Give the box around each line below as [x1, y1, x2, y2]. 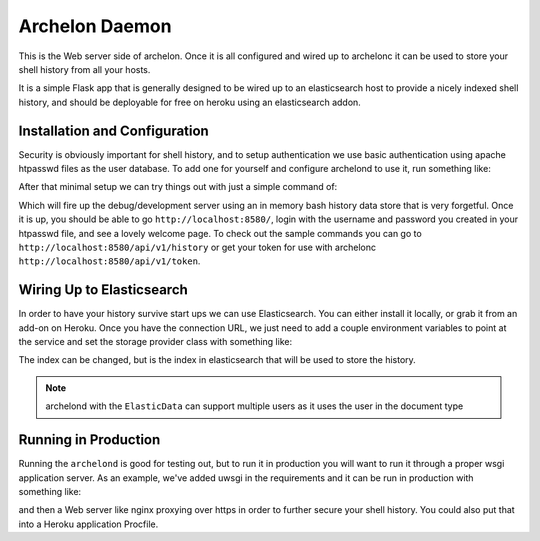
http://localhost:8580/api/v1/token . [18, 255, 201, 267]
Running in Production [18, 431, 161, 449]
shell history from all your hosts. [18, 63, 151, 75]
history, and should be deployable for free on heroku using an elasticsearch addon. [18, 96, 362, 108]
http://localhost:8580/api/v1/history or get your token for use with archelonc [18, 241, 377, 253]
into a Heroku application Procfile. [18, 518, 159, 530]
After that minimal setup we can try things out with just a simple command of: [18, 181, 338, 193]
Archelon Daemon [18, 15, 172, 37]
